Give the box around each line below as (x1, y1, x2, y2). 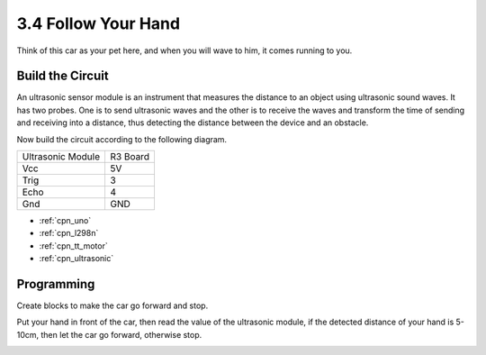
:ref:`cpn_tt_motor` (39, 240, 108, 251)
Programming (16, 277, 95, 292)
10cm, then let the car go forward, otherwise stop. (16, 329, 202, 340)
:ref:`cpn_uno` (39, 215, 92, 226)
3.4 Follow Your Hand (16, 14, 180, 33)
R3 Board (109, 150, 150, 163)
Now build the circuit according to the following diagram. (16, 133, 228, 144)
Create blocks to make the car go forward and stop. (16, 300, 209, 311)
